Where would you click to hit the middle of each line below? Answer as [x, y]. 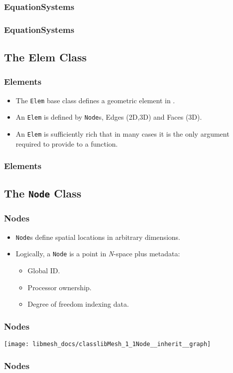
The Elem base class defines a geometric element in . [95, 100]
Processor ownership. [59, 287]
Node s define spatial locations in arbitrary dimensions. [98, 237]
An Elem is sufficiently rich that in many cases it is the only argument [122, 134]
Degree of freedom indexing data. [78, 304]
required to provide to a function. [67, 143]
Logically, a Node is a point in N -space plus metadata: [98, 254]
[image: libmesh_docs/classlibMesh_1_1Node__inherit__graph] [108, 344]
